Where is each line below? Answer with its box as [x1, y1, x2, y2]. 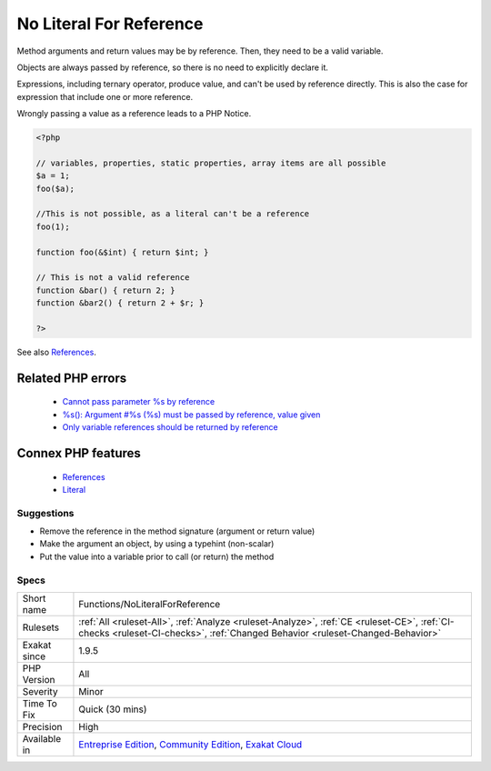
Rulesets [22, 621, 59, 634]
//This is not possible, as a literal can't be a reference [35, 209, 310, 219]
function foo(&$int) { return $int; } [35, 246, 209, 257]
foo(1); [35, 221, 70, 232]
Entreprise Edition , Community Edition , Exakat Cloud [78, 737, 303, 750]
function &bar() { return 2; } [35, 285, 176, 295]
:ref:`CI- [420, 615, 455, 627]
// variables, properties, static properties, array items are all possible [35, 157, 386, 168]
